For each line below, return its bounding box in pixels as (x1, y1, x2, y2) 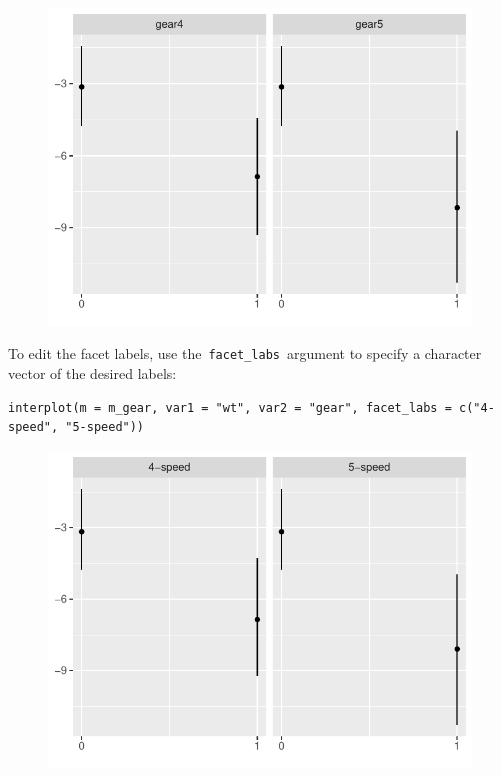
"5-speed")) (65, 420, 145, 435)
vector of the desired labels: (8, 362, 177, 383)
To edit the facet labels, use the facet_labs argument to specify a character (8, 343, 482, 364)
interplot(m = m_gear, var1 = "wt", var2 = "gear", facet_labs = (8, 400, 452, 415)
